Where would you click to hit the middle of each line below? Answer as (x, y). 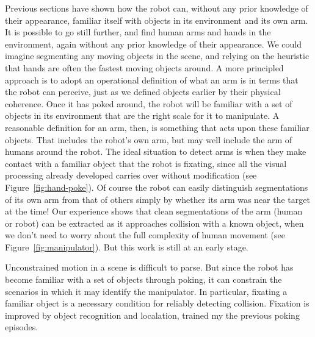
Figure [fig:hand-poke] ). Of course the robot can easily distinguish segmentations (157, 187)
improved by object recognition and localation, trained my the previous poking (152, 315)
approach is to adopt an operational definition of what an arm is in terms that (152, 80)
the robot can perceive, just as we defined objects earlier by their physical (143, 92)
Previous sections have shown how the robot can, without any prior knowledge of (157, 8)
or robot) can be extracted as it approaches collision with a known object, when (154, 223)
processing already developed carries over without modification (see (131, 175)
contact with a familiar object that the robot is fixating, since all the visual (146, 163)
